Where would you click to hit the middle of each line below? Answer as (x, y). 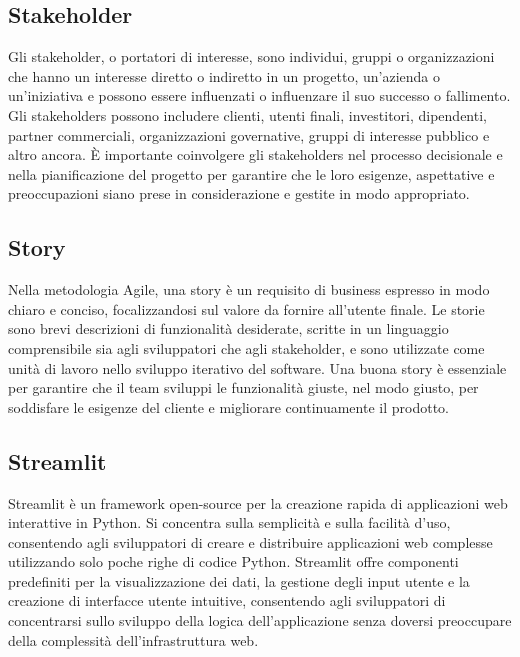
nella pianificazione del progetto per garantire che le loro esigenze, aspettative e (251, 173)
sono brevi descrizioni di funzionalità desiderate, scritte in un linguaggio (228, 328)
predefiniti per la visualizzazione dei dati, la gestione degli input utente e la (239, 580)
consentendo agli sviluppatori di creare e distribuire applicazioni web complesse (250, 541)
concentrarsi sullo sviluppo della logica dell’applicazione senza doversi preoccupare (260, 620)
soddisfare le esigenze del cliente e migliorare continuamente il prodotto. (228, 406)
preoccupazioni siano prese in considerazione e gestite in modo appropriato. (239, 193)
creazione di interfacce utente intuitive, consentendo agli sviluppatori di (227, 600)
